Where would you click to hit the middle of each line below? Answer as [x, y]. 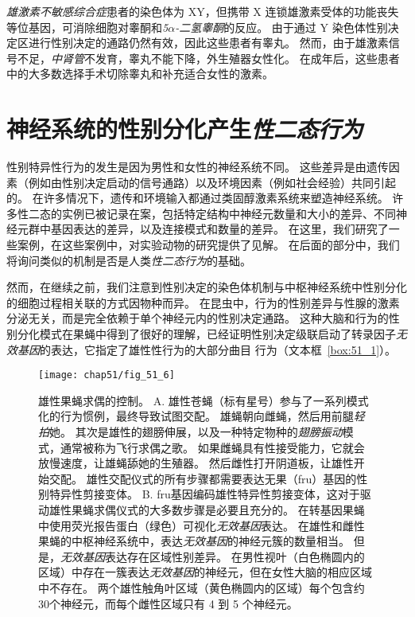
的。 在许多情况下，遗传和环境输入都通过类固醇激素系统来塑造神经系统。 [198, 198]
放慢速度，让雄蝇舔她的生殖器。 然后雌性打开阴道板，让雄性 [196, 463]
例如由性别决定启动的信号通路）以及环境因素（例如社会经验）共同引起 [212, 182]
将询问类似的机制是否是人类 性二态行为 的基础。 [129, 260]
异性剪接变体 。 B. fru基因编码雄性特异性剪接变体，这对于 [210, 494]
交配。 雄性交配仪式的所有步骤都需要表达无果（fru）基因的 [203, 478]
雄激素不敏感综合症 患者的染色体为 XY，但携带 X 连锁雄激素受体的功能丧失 [203, 11]
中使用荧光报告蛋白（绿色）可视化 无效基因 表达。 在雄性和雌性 [202, 525]
